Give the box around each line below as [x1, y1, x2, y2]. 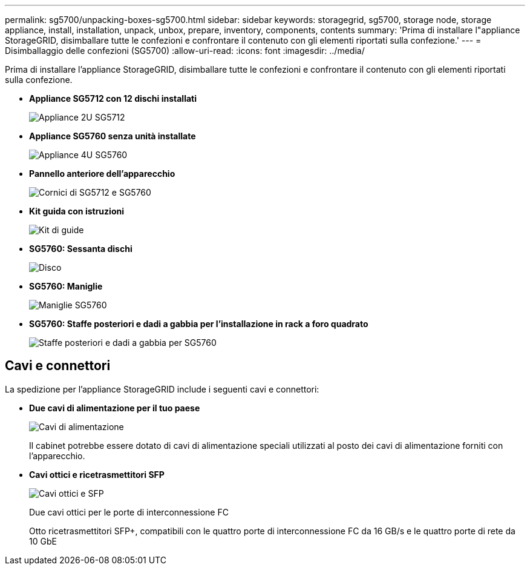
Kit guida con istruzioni [29, 206, 124, 216]
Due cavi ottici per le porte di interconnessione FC [29, 506, 229, 517]
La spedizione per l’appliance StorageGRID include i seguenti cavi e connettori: [5, 383, 319, 394]
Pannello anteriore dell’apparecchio [29, 168, 175, 179]
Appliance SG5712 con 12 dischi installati [29, 93, 197, 104]
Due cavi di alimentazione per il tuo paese [29, 402, 200, 413]
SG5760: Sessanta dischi [29, 244, 132, 254]
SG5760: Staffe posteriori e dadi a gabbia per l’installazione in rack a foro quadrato [29, 319, 368, 329]
